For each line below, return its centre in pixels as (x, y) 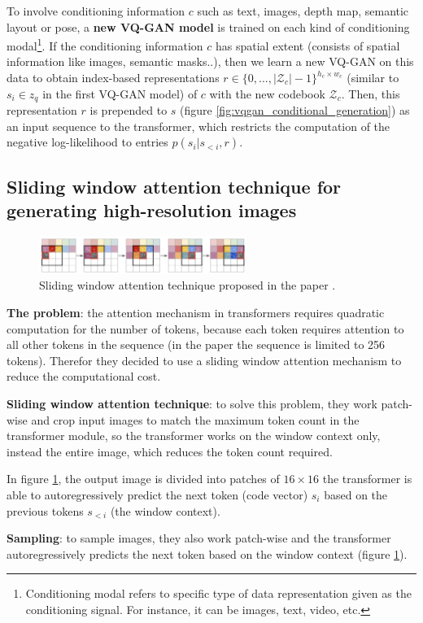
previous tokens (45, 510)
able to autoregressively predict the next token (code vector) (157, 494)
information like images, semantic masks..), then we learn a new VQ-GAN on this (210, 61)
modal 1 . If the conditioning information (105, 44)
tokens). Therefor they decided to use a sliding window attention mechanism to (204, 360)
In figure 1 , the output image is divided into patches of (143, 479)
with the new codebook (267, 93)
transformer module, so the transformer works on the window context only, (194, 436)
